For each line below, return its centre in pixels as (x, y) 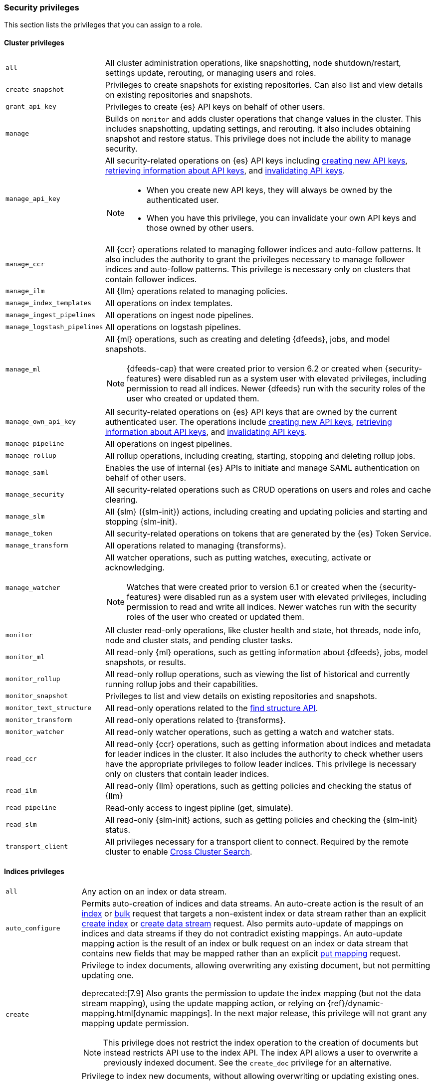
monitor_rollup (33, 679)
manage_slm (25, 517)
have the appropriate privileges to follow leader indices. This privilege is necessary (261, 764)
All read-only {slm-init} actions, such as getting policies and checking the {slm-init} (261, 819)
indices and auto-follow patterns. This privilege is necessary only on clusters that (258, 269)
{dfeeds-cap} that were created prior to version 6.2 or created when (255, 368)
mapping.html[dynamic (125, 1013)
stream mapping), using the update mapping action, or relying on (204, 1003)
